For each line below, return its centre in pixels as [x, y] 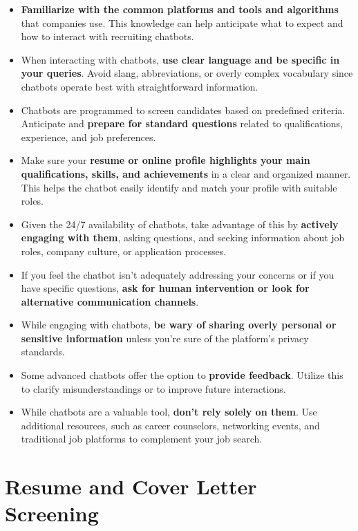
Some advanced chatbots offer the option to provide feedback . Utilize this [182, 375]
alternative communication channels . [110, 301]
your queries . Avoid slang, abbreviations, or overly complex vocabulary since [187, 73]
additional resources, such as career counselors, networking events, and [170, 425]
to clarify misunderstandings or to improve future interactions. [153, 388]
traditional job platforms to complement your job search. [142, 439]
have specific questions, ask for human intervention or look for [165, 288]
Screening [52, 513]
